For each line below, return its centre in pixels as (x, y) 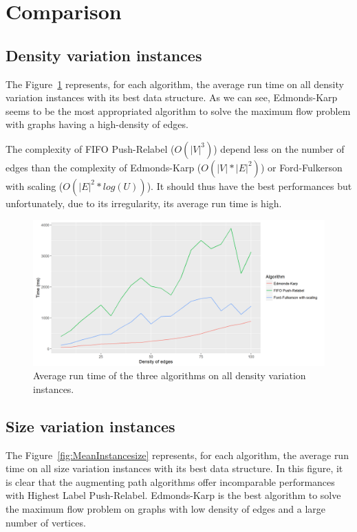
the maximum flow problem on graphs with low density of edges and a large (166, 508)
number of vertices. (46, 522)
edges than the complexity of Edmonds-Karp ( (104, 167)
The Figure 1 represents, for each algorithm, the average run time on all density (175, 84)
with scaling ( (34, 185)
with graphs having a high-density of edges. (97, 124)
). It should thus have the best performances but (249, 185)
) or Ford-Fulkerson (301, 167)
